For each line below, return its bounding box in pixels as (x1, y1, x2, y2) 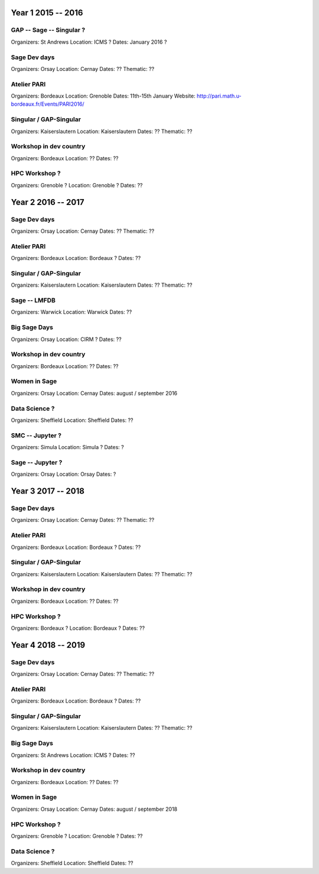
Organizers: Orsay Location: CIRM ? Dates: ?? (11, 336, 122, 343)
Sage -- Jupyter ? (11, 458, 63, 466)
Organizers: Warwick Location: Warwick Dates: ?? (11, 308, 132, 316)
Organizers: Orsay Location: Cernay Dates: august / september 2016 (11, 389, 178, 397)
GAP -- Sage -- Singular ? (11, 26, 86, 34)
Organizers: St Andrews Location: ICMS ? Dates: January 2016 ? (11, 38, 167, 46)
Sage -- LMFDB (11, 296, 56, 304)
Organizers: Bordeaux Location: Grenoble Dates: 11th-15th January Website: (11, 92, 196, 100)
